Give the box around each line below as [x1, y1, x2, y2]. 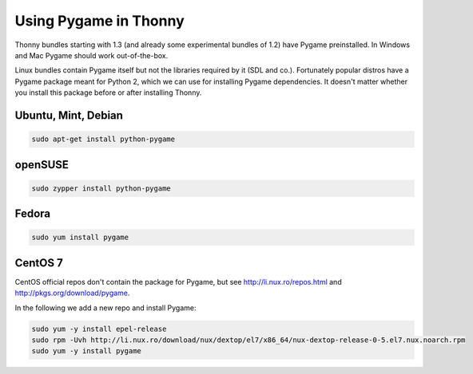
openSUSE [14, 158, 70, 171]
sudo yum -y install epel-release [31, 324, 167, 333]
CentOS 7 [14, 256, 63, 270]
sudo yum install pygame [31, 233, 129, 242]
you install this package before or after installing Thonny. [14, 88, 202, 97]
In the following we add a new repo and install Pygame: [14, 303, 197, 313]
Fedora [14, 207, 51, 221]
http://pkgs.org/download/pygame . [14, 288, 130, 298]
